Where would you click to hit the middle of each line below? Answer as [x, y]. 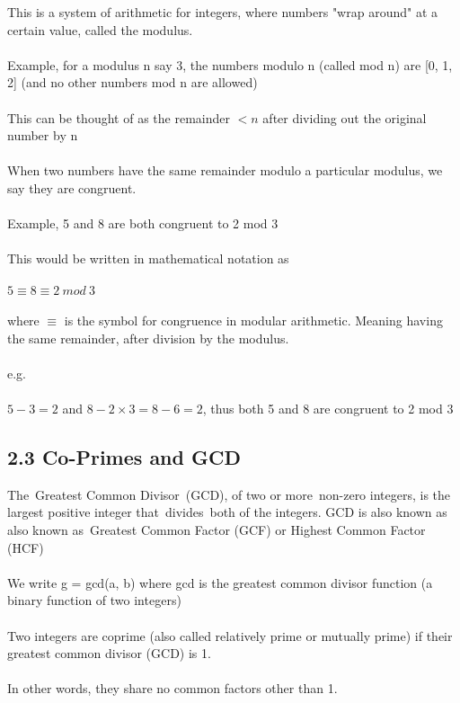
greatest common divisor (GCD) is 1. [109, 653]
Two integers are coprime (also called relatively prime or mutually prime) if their [230, 635]
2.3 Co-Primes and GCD [124, 457]
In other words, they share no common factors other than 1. [172, 688]
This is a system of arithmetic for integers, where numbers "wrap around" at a [223, 12]
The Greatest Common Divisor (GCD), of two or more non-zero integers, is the [229, 494]
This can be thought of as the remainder [119, 117]
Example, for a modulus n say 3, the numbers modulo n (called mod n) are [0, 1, [230, 64]
